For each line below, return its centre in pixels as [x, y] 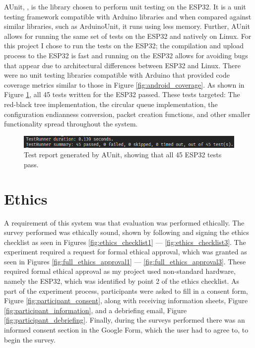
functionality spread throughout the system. [71, 124]
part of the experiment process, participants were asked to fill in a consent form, [126, 290]
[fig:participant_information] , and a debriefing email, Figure [96, 310]
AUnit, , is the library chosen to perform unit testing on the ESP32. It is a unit [125, 6]
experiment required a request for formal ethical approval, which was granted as [126, 252]
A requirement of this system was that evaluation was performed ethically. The [124, 222]
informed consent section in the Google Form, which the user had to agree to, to [126, 330]
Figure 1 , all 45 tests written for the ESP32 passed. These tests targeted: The [122, 94]
